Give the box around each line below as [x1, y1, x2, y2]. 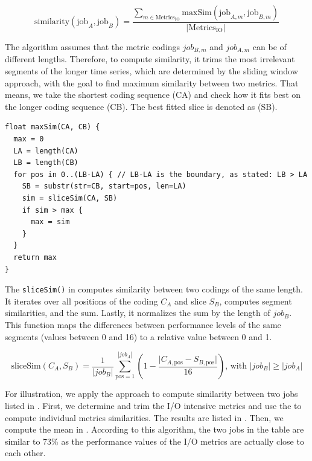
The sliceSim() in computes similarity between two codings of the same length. [5, 283, 303, 295]
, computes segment [219, 294, 292, 307]
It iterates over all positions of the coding [5, 294, 158, 307]
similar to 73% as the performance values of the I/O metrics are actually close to [5, 434, 304, 447]
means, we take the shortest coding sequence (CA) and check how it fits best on [5, 88, 301, 101]
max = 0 [13, 135, 44, 144]
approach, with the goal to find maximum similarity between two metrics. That [5, 76, 299, 89]
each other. [5, 446, 46, 459]
